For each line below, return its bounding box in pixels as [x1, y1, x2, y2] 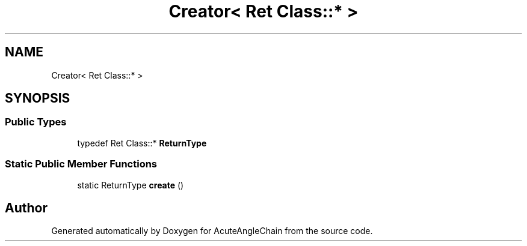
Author [5, 200, 48, 215]
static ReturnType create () [77, 179, 184, 190]
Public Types [5, 116, 67, 128]
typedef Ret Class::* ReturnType [77, 137, 207, 148]
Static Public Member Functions [5, 158, 158, 170]
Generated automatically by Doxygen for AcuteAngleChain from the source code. [51, 226, 373, 236]
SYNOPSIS [5, 91, 70, 106]
